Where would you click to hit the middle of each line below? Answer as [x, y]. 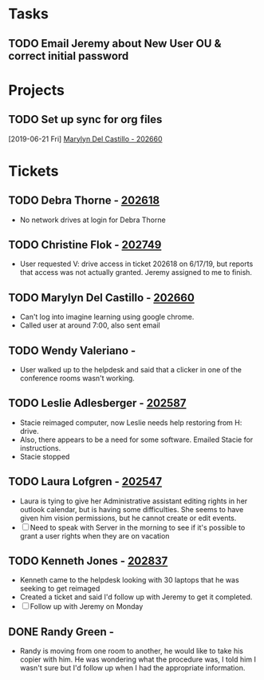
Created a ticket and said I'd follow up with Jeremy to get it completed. [136, 597]
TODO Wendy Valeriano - [72, 350]
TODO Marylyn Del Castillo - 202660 [102, 298]
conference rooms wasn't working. [77, 378]
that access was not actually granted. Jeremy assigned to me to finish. [136, 272]
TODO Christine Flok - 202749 [85, 245]
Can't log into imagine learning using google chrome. [107, 317]
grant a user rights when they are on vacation [95, 535]
